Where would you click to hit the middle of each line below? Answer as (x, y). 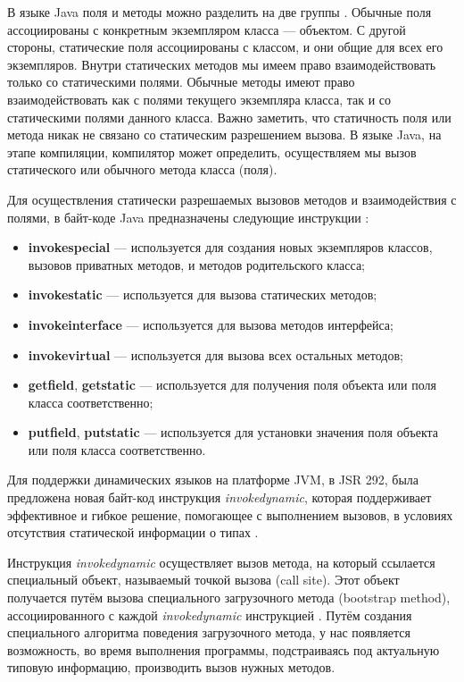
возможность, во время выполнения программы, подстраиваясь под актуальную (224, 649)
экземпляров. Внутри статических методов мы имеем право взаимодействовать (222, 64)
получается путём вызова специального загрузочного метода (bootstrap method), (229, 598)
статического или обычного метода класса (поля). (142, 169)
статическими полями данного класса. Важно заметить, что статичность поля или (229, 117)
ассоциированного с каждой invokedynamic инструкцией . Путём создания (210, 615)
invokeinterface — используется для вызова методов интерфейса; (211, 324)
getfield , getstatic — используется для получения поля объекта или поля (232, 385)
